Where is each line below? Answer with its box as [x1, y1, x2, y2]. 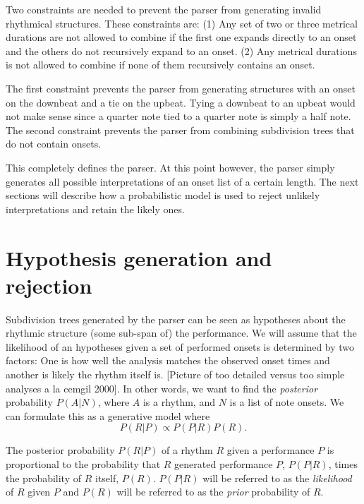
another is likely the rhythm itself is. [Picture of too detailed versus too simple [6, 367, 345, 381]
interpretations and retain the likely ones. [6, 201, 185, 216]
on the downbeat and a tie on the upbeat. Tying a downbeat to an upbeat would [6, 95, 356, 109]
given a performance [226, 443, 315, 457]
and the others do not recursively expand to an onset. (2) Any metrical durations [6, 43, 357, 58]
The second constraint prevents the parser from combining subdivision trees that [6, 122, 355, 137]
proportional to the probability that [6, 456, 161, 471]
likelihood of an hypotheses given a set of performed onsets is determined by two [6, 339, 355, 354]
